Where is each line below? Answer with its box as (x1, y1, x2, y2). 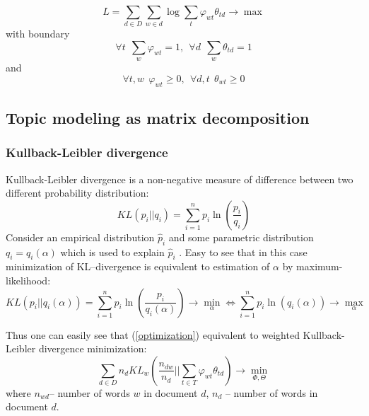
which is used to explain (60, 244, 165, 259)
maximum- (296, 259, 343, 274)
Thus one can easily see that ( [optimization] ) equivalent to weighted (6, 327, 300, 342)
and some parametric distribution (168, 229, 314, 244)
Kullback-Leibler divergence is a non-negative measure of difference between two (6, 171, 353, 186)
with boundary (6, 26, 70, 41)
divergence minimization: (38, 341, 147, 356)
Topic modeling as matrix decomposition (6, 107, 310, 129)
